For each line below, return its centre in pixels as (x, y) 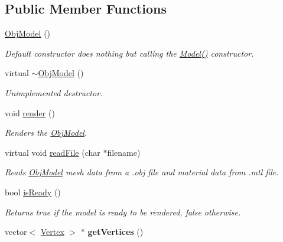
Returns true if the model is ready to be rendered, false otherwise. (123, 212)
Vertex (52, 232)
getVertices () (116, 232)
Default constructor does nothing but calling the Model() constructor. (129, 53)
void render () (30, 112)
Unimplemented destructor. (54, 92)
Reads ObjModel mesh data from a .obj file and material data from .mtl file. (142, 172)
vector (16, 232)
